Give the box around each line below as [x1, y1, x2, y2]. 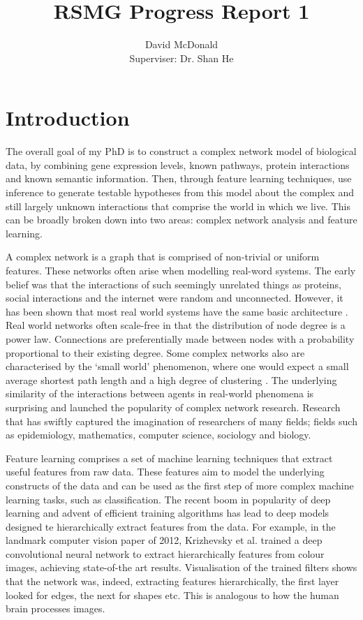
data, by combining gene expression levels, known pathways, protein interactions [6, 157, 350, 172]
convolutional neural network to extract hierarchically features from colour [6, 546, 325, 561]
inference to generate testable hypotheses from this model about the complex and [6, 185, 354, 200]
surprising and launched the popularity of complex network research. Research [6, 399, 341, 414]
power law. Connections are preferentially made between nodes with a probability [6, 331, 355, 346]
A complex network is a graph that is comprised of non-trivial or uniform [6, 249, 320, 264]
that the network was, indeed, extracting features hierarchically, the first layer [6, 574, 339, 589]
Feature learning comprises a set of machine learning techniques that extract [6, 450, 333, 465]
